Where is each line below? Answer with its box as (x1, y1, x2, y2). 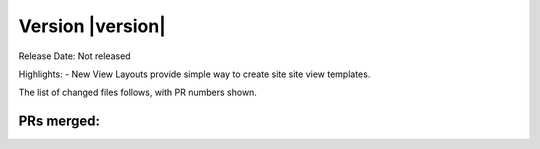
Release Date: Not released (18, 50, 131, 62)
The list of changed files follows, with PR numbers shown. (18, 86, 257, 99)
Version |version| (18, 15, 167, 37)
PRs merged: (18, 113, 100, 130)
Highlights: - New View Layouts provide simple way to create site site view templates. (18, 68, 371, 80)
